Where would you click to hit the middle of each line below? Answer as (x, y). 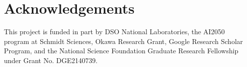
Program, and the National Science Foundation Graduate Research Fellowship (121, 51)
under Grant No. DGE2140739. (51, 60)
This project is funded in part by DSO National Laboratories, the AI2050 (114, 32)
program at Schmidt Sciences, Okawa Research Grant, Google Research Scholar (123, 41)
